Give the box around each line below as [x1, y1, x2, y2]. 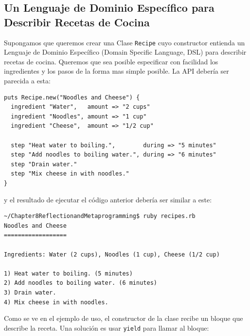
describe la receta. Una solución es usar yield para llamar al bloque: [4, 322, 209, 333]
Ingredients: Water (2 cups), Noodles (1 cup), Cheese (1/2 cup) [4, 251, 220, 258]
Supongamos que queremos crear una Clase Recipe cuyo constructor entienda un [4, 37, 245, 47]
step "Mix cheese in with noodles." [11, 170, 129, 178]
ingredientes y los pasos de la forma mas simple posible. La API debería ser [4, 66, 229, 76]
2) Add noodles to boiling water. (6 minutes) [4, 279, 157, 287]
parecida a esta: [4, 76, 51, 86]
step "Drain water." [11, 160, 77, 168]
